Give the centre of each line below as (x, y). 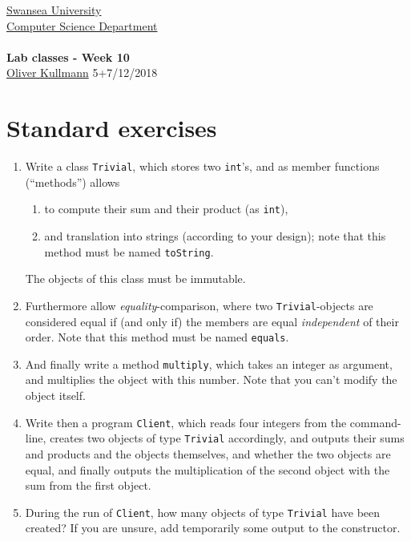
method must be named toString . (129, 251)
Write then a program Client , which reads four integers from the (186, 422)
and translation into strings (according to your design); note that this (215, 236)
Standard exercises (112, 128)
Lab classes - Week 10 (68, 57)
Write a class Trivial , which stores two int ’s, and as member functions (202, 166)
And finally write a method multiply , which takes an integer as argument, (209, 363)
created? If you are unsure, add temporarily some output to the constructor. (213, 528)
